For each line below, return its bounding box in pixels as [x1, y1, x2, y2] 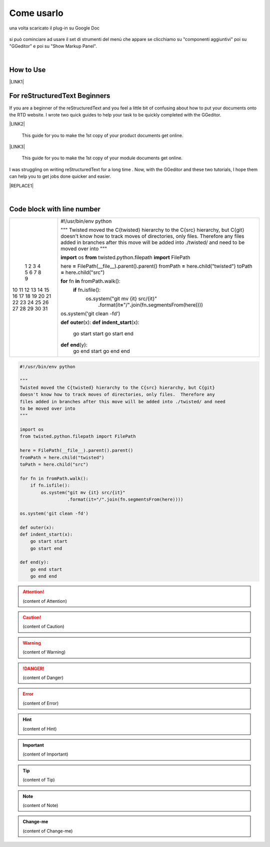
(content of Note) [22, 802, 58, 808]
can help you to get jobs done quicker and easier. [9, 173, 111, 179]
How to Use [9, 65, 46, 74]
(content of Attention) [22, 598, 67, 604]
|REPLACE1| [9, 182, 34, 188]
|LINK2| [9, 121, 25, 127]
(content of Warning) [22, 649, 66, 655]
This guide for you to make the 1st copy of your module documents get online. [21, 155, 182, 161]
